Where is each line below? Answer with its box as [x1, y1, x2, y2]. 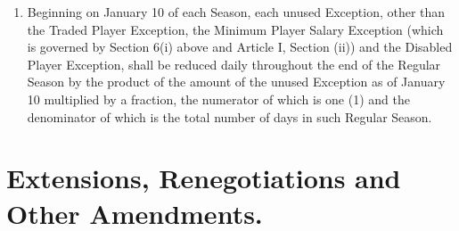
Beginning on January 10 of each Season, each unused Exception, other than [27, 3, 446, 21]
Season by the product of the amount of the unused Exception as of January [27, 72, 446, 91]
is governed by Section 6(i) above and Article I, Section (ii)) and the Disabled [27, 37, 453, 56]
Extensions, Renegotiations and [6, 160, 401, 196]
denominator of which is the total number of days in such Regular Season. [27, 107, 432, 126]
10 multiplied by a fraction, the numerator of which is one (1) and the [27, 89, 410, 108]
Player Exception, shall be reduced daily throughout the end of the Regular [27, 54, 441, 73]
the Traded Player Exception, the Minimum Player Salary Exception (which [27, 20, 444, 38]
